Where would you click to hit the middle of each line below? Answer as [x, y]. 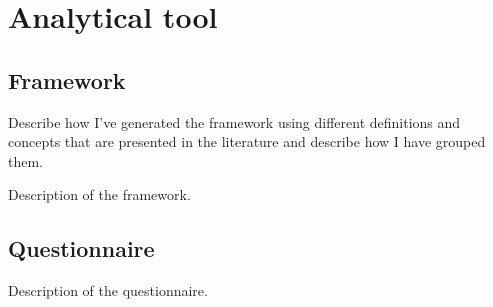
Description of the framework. [99, 194]
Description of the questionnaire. [108, 290]
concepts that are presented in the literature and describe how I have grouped [247, 141]
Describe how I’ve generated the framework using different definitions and [234, 121]
